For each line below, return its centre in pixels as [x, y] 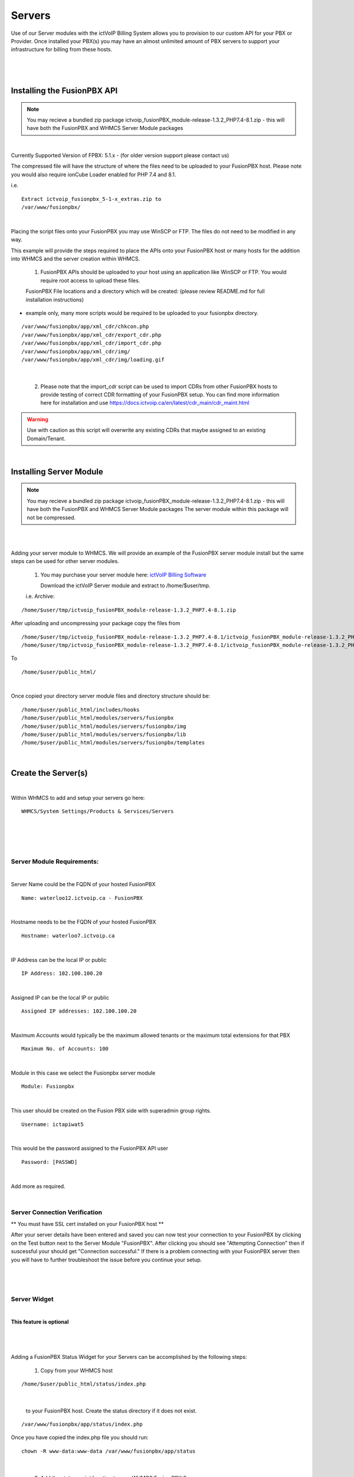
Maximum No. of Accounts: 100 [65, 1049]
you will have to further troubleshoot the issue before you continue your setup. [106, 1260]
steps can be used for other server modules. [65, 561]
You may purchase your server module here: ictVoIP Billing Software [123, 575]
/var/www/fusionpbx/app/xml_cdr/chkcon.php [85, 327]
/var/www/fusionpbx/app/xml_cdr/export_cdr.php [91, 335]
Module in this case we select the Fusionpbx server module [83, 1073]
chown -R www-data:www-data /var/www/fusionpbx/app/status [109, 1451]
